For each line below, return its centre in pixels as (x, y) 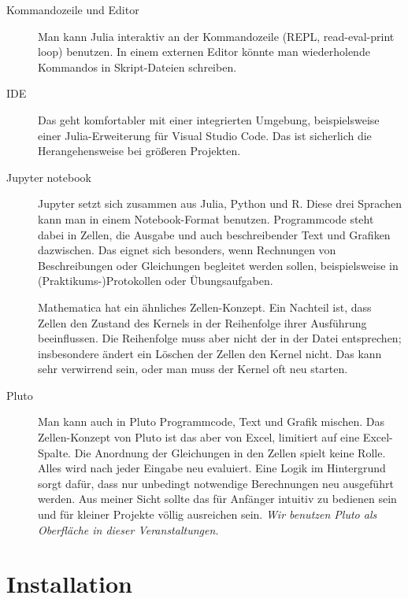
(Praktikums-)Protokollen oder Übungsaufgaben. (156, 281)
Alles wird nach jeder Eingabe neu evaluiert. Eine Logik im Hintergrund (212, 468)
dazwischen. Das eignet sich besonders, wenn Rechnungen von (187, 250)
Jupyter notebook (49, 177)
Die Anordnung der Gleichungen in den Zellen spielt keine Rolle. (230, 452)
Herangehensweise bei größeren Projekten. (139, 151)
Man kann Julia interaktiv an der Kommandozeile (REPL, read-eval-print (216, 36)
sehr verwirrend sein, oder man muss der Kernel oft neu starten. (193, 369)
